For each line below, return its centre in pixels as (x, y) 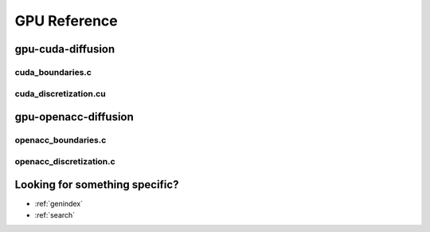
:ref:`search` (55, 214)
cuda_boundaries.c (53, 72)
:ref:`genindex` (59, 204)
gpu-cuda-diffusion (65, 49)
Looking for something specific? (97, 185)
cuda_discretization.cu (61, 93)
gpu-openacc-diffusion (74, 117)
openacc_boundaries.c (61, 140)
